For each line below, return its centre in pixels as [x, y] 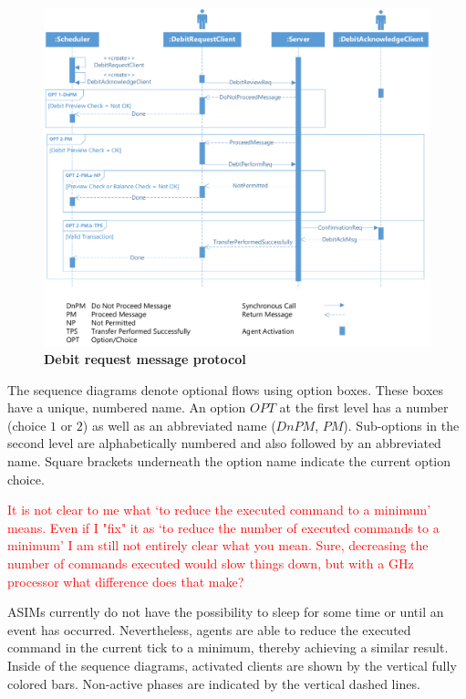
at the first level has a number [364, 407]
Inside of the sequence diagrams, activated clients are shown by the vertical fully [232, 665]
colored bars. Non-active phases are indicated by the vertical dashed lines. [214, 683]
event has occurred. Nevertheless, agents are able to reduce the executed [209, 629]
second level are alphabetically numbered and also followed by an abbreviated [224, 443]
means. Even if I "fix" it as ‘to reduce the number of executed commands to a [223, 527]
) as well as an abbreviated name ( [179, 425]
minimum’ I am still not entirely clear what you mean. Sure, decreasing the [218, 545]
